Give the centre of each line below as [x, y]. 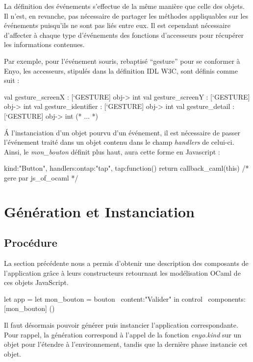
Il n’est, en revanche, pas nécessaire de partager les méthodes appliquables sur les [126, 15]
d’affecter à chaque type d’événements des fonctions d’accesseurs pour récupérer [124, 35]
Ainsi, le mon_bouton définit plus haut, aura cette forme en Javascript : [112, 151]
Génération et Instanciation [100, 211]
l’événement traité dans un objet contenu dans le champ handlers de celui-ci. [119, 142]
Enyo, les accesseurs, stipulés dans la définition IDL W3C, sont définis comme [121, 70]
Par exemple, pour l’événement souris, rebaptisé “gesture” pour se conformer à [122, 61]
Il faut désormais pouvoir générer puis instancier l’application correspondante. [121, 325]
